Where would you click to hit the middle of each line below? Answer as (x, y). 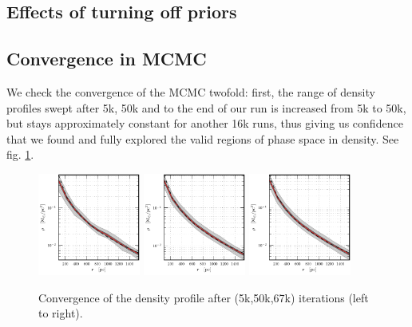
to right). (61, 313)
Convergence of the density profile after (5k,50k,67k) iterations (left (204, 297)
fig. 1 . (20, 154)
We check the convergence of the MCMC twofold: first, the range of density (191, 91)
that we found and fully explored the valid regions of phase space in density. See (203, 138)
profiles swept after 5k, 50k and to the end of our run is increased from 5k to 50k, (206, 107)
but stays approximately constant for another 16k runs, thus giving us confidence (205, 123)
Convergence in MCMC (107, 59)
